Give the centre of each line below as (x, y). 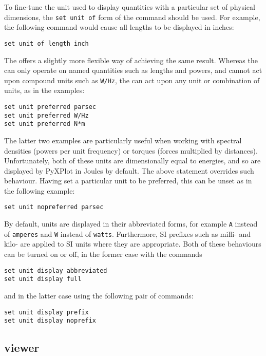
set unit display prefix (46, 312)
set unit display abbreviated (56, 270)
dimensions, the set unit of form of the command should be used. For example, (132, 17)
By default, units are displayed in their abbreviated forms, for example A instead (131, 224)
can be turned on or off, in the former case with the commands (103, 254)
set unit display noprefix (50, 321)
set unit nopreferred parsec (54, 207)
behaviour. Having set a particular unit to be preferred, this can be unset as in (128, 181)
